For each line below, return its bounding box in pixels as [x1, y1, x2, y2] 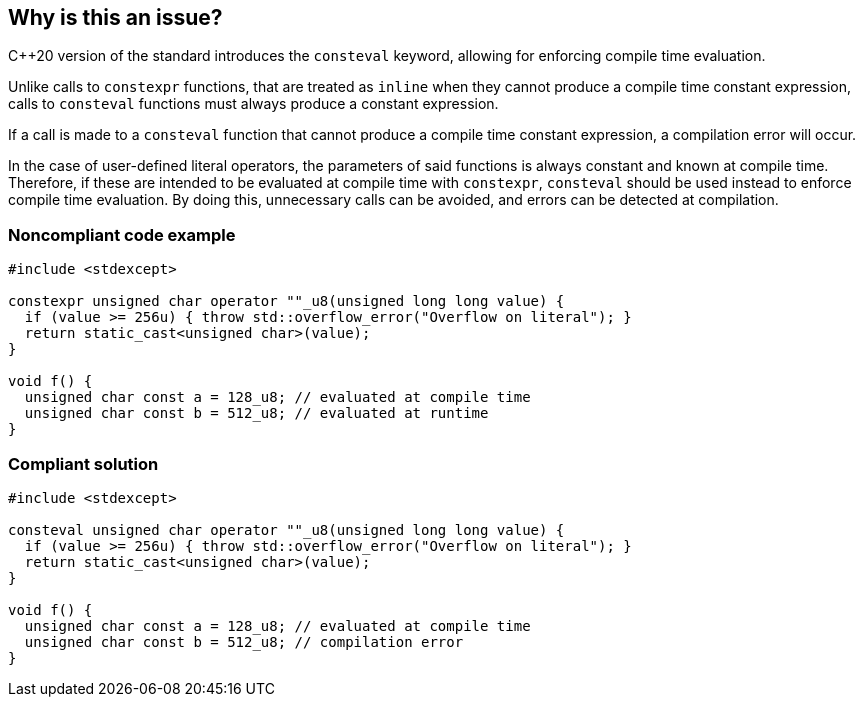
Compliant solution [8, 453, 159, 474]
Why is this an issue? [8, 5, 223, 30]
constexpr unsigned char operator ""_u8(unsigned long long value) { [8, 293, 565, 310]
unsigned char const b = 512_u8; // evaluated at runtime [24, 405, 489, 422]
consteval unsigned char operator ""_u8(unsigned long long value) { [8, 521, 565, 538]
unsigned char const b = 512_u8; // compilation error [24, 633, 464, 650]
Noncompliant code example [8, 224, 236, 245]
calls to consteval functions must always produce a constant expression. [8, 95, 499, 113]
